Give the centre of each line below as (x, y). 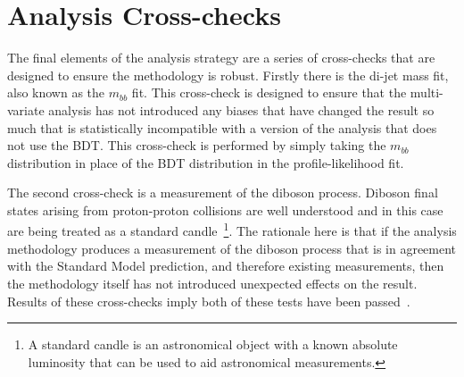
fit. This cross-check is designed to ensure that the (269, 92)
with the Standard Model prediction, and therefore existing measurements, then (226, 266)
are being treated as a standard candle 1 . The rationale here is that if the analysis (232, 230)
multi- (427, 92)
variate (26, 109)
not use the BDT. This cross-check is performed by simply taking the (197, 145)
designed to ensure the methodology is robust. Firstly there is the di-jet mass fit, (228, 75)
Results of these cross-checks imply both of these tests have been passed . (209, 301)
